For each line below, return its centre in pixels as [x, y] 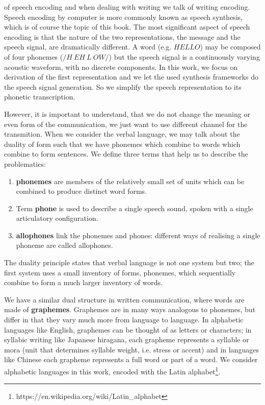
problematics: [25, 163]
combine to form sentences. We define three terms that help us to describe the [126, 154]
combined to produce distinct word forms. [81, 191]
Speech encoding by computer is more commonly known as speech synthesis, [123, 17]
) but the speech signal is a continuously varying [184, 56]
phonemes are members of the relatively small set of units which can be [130, 181]
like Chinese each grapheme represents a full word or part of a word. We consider [131, 359]
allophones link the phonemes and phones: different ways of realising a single [138, 235]
